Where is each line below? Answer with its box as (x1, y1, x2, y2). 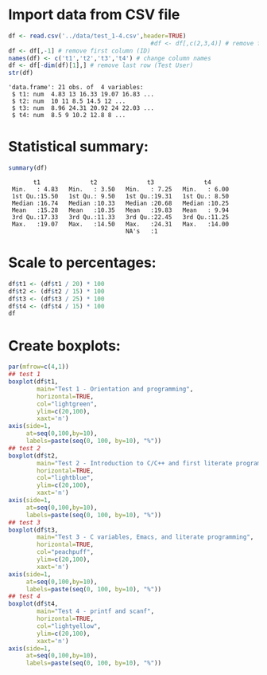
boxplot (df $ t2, (8, 452, 59, 460)
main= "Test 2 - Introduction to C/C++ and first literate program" (37, 459, 265, 467)
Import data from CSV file (8, 6, 180, 24)
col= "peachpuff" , (37, 548, 94, 556)
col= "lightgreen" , (37, 400, 98, 408)
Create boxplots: (8, 336, 121, 355)
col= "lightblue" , (37, 474, 94, 482)
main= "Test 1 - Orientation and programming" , (37, 385, 194, 393)
